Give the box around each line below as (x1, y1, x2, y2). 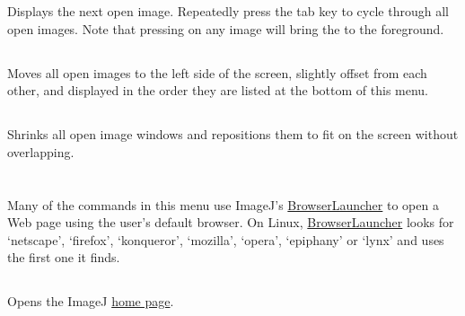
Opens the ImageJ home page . (7, 292, 174, 311)
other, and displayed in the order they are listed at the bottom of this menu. (7, 81, 429, 100)
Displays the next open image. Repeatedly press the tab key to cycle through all (7, 2, 449, 20)
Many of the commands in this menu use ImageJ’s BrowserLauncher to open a (7, 195, 439, 214)
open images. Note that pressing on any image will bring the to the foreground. (7, 19, 444, 38)
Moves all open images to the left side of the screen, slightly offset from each (7, 63, 427, 82)
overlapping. (7, 142, 75, 161)
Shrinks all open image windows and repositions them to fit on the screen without (7, 125, 459, 144)
